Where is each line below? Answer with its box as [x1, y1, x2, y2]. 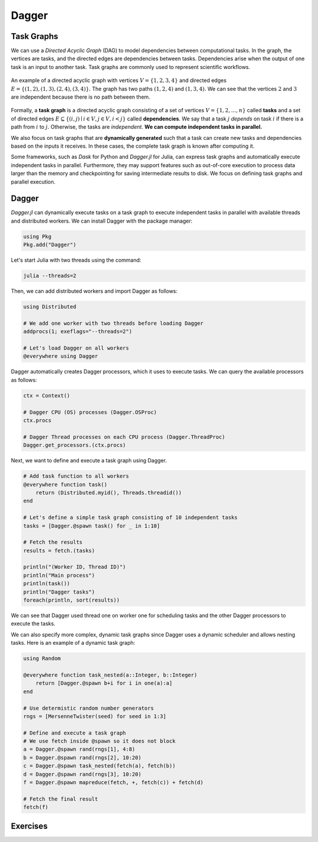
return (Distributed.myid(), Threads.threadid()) [35, 489, 182, 496]
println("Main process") [23, 572, 95, 579]
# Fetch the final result [23, 795, 98, 802]
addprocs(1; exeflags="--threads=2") [23, 328, 132, 335]
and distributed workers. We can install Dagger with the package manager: [11, 217, 193, 224]
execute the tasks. [11, 620, 56, 627]
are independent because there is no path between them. [11, 93, 150, 100]
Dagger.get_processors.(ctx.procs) [23, 442, 126, 449]
